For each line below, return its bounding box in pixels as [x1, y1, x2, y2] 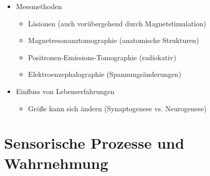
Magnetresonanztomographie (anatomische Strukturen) [28, 35, 199, 46]
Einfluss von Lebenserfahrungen [16, 85, 115, 96]
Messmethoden [16, 1, 62, 11]
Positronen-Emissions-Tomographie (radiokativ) [28, 52, 177, 62]
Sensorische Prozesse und [4, 133, 185, 153]
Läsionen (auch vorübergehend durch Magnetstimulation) [28, 18, 206, 28]
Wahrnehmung [4, 152, 108, 173]
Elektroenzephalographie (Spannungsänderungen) [28, 69, 182, 79]
